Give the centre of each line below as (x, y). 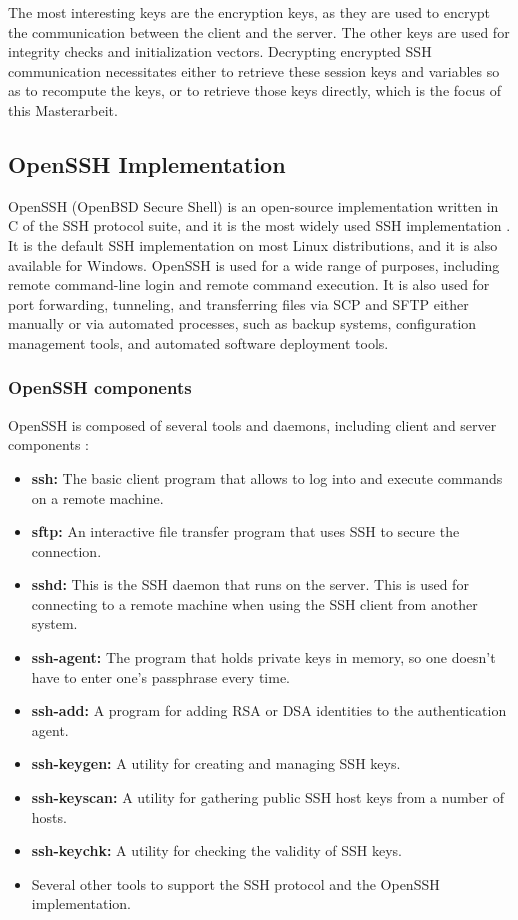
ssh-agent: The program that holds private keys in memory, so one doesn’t (263, 657)
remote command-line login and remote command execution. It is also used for (249, 284)
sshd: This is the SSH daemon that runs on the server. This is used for (250, 584)
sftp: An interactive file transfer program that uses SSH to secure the (245, 531)
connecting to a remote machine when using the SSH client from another (254, 603)
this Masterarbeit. (63, 109)
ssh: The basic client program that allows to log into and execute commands (267, 477)
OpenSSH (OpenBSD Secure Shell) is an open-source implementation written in (253, 205)
